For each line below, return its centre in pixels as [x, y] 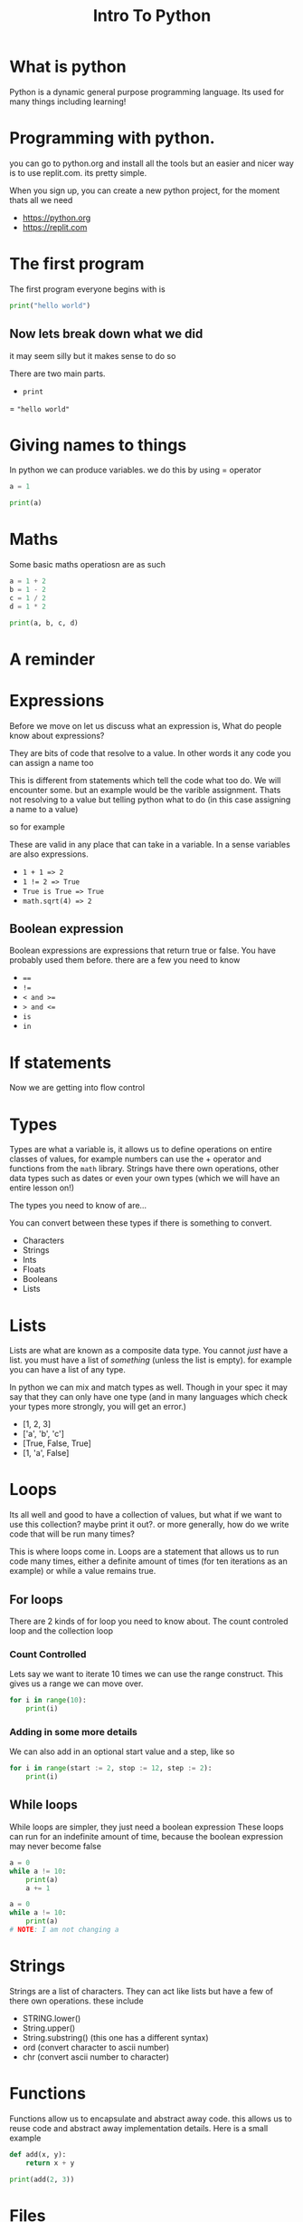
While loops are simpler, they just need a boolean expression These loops [147, 1827]
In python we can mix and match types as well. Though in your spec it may [148, 1387]
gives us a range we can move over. [76, 1683]
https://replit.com [55, 227]
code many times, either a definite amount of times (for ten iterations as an [148, 1561]
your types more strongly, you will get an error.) [98, 1407]
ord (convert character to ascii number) [96, 2047]
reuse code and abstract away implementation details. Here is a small [139, 2128]
